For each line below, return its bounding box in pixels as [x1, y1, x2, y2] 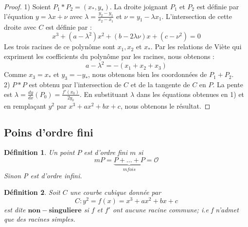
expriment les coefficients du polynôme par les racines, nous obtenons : [4, 51, 214, 61]
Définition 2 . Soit [4, 187, 60, 197]
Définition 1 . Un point [4, 147, 75, 157]
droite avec [4, 21, 36, 32]
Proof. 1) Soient [4, 1, 51, 11]
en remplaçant [4, 100, 46, 111]
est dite [4, 204, 26, 214]
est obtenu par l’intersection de [29, 79, 122, 89]
